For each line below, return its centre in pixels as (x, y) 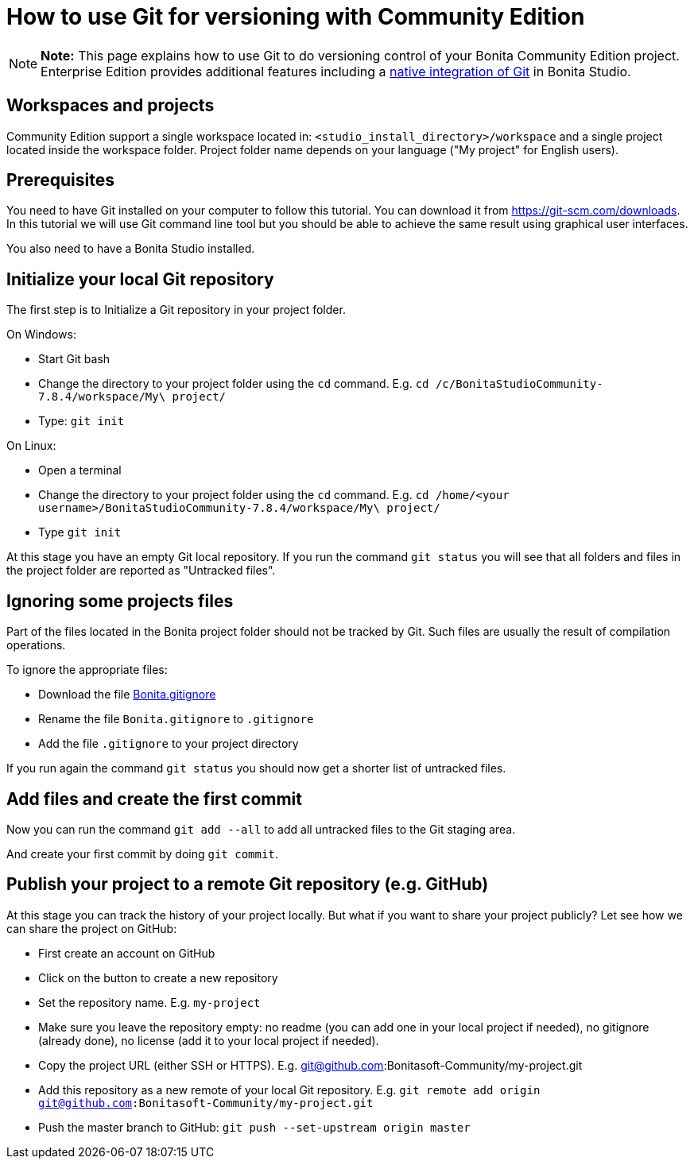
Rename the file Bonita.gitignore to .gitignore (176, 719)
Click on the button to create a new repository (158, 977)
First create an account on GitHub (127, 953)
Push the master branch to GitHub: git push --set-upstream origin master (254, 1127)
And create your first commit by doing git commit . (142, 853)
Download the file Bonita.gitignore (127, 695)
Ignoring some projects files (120, 601)
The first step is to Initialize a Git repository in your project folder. (176, 310)
